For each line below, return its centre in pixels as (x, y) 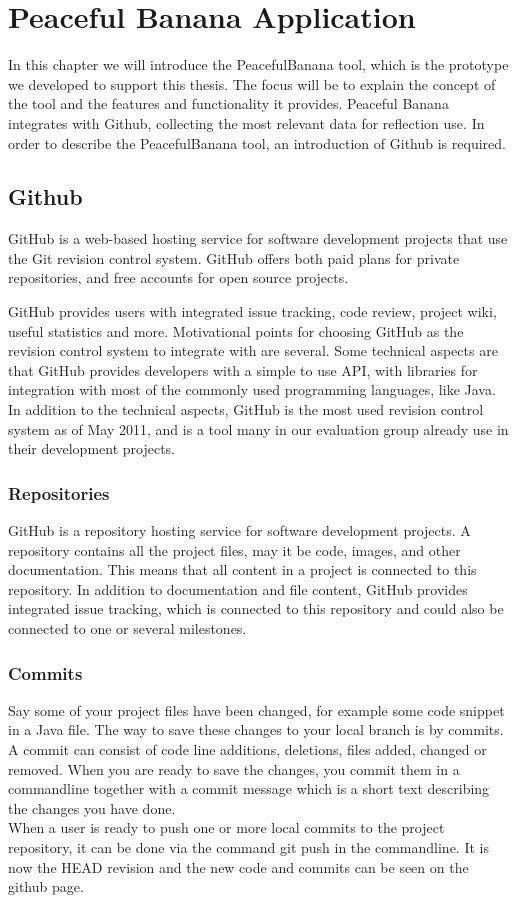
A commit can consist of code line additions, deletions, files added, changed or (247, 749)
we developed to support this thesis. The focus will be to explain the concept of (252, 83)
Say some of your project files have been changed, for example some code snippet (256, 709)
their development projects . (92, 448)
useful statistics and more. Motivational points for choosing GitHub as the (236, 330)
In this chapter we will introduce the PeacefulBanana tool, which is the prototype (258, 64)
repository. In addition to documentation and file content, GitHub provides (238, 588)
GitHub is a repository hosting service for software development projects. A (239, 530)
